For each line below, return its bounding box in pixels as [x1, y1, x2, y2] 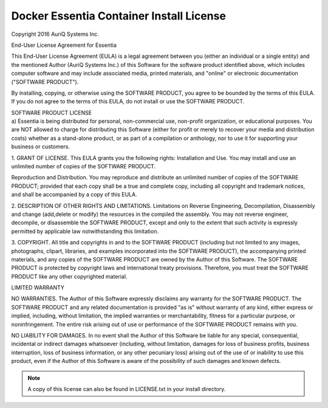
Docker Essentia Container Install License [11, 9, 226, 22]
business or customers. [11, 143, 70, 150]
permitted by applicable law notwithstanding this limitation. [11, 227, 159, 235]
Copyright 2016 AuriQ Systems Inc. [11, 30, 100, 38]
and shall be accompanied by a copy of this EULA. [11, 191, 137, 198]
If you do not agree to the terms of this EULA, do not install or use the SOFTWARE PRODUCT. [11, 98, 245, 105]
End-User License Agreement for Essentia [11, 41, 117, 49]
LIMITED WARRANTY [11, 284, 65, 291]
